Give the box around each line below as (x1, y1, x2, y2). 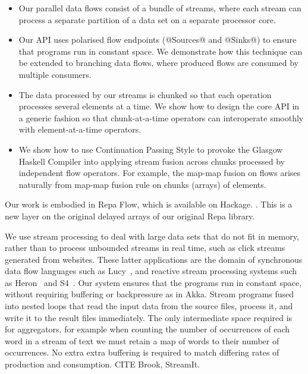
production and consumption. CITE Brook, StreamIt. (5, 358, 200, 370)
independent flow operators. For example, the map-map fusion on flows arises (18, 166, 301, 179)
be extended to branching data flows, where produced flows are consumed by (18, 56, 298, 69)
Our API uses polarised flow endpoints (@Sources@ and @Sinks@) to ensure (18, 33, 297, 46)
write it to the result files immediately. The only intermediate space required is (5, 311, 293, 323)
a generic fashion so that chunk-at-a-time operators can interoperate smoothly (18, 111, 304, 124)
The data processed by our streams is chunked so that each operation (18, 88, 272, 100)
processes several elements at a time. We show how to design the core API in (18, 100, 300, 112)
